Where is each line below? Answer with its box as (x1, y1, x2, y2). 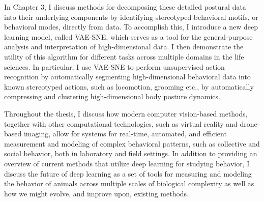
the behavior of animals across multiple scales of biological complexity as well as (4, 178, 254, 189)
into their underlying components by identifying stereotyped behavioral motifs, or (4, 11, 258, 22)
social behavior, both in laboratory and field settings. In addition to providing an (4, 148, 257, 159)
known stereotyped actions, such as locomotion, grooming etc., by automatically (4, 81, 254, 92)
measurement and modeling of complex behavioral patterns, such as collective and (4, 138, 260, 149)
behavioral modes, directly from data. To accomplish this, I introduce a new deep (4, 21, 258, 32)
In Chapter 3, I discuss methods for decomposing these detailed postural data (4, 2, 246, 12)
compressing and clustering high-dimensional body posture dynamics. (4, 91, 220, 102)
